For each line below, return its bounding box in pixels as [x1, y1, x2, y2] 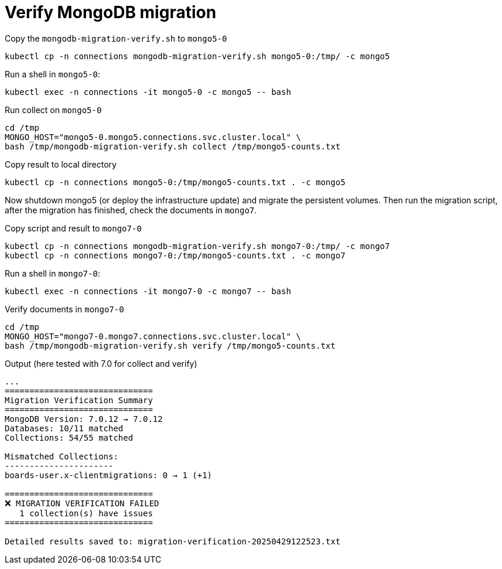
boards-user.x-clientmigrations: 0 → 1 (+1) [5, 470, 213, 480]
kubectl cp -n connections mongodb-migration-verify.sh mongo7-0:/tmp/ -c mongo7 [5, 241, 390, 251]
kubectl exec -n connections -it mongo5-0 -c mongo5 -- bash [5, 87, 291, 97]
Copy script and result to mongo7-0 [5, 223, 142, 233]
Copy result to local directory [5, 159, 117, 169]
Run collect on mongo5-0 [5, 104, 102, 115]
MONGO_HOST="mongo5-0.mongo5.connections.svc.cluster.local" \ [5, 132, 301, 142]
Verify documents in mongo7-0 [5, 304, 124, 314]
